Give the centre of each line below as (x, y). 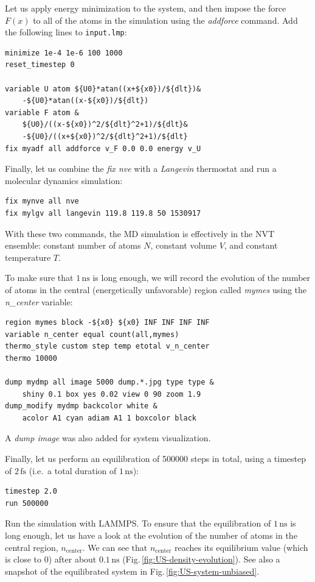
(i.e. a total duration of (73, 470)
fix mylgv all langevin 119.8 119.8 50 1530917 (103, 213)
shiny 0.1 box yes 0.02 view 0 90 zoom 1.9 (112, 394)
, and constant (251, 245)
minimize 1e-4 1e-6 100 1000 (64, 53)
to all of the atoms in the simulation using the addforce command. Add (165, 20)
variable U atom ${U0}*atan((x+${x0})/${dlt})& (103, 89)
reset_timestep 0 (40, 65)
